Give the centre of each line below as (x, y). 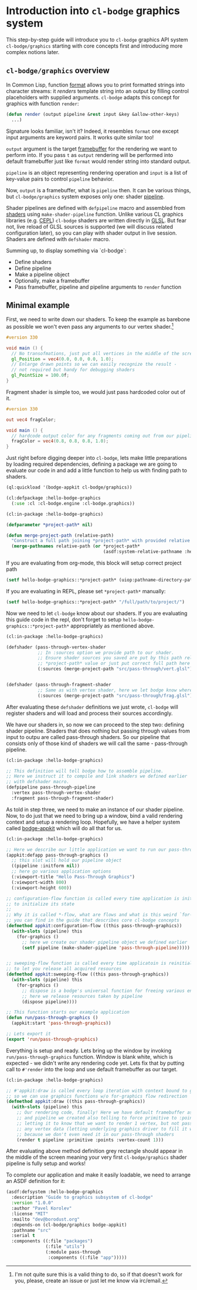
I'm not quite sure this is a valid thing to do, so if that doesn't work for (98, 1274)
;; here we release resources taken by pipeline (82, 996)
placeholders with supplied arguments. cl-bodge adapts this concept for (93, 97)
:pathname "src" (31, 1230)
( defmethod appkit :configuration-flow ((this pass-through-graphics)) (94, 926)
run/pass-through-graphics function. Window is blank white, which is (90, 1057)
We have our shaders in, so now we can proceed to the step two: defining (95, 724)
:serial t (23, 1236)
